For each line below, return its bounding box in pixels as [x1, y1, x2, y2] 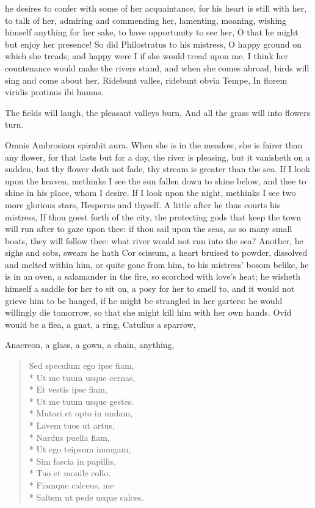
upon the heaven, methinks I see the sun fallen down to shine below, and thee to [5, 174, 306, 187]
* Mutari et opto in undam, [29, 407, 133, 419]
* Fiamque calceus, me [29, 478, 114, 491]
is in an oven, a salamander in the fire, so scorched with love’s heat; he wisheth [5, 270, 300, 283]
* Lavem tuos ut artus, [29, 419, 115, 431]
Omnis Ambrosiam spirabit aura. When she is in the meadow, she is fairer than [5, 138, 303, 151]
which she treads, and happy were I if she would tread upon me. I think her [5, 49, 288, 62]
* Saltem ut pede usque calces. [29, 490, 144, 503]
